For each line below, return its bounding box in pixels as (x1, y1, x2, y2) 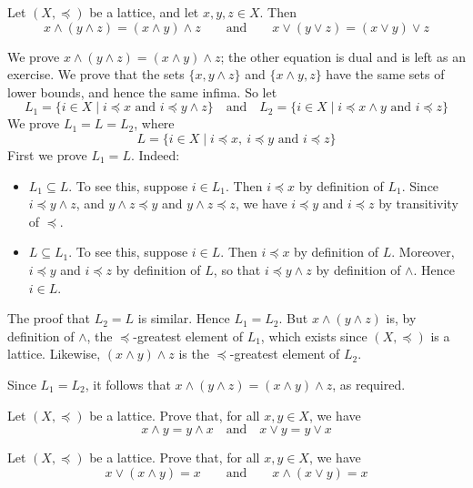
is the (178, 344, 209, 363)
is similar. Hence (137, 309, 230, 328)
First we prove (7, 145, 87, 164)
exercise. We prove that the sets (7, 65, 185, 84)
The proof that (7, 309, 91, 328)
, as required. (332, 374, 406, 393)
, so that (213, 259, 261, 279)
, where (134, 114, 175, 133)
